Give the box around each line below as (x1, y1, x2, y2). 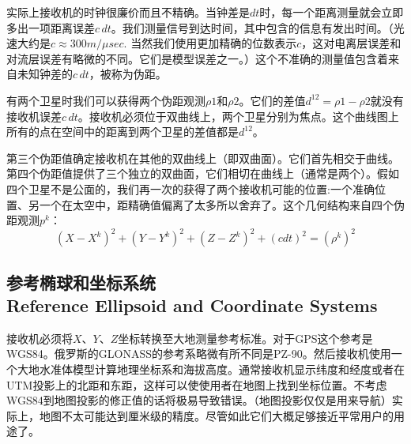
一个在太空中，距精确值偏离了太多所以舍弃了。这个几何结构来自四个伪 (39, 196, 405, 213)
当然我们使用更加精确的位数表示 (130, 35, 297, 51)
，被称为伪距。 (89, 66, 167, 82)
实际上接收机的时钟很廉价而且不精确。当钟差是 (6, 4, 250, 20)
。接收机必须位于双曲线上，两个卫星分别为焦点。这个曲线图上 (77, 107, 399, 124)
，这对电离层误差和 (301, 35, 402, 51)
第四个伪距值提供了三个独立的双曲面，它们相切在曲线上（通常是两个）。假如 (6, 165, 399, 182)
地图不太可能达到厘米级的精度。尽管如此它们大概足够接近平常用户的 (39, 407, 394, 423)
